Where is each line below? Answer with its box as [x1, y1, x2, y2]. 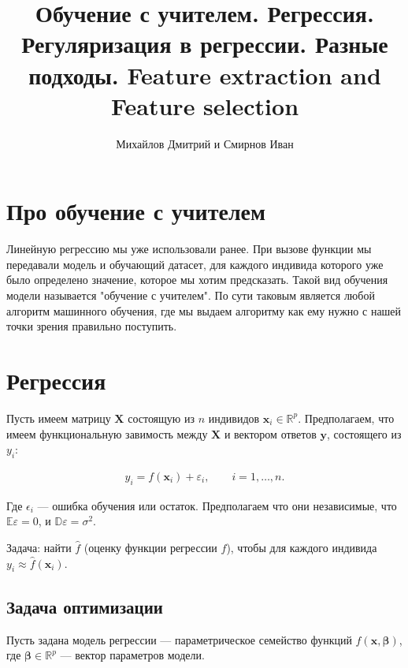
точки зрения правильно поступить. [6, 318, 177, 334]
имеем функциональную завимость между [6, 425, 208, 442]
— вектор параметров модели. [60, 647, 205, 663]
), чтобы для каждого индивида [226, 539, 377, 555]
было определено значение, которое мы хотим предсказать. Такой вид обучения [6, 271, 388, 288]
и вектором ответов [224, 425, 317, 442]
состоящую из [128, 409, 195, 426]
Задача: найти [6, 539, 72, 555]
